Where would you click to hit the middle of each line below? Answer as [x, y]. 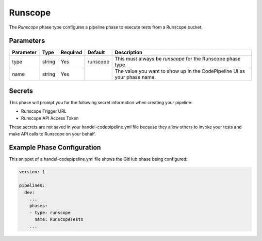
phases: [39, 206]
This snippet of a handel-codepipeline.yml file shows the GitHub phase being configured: [98, 159]
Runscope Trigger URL [44, 111]
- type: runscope [50, 212]
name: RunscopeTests [59, 219]
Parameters [27, 41]
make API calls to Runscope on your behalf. [52, 134]
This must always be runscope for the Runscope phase [178, 59]
